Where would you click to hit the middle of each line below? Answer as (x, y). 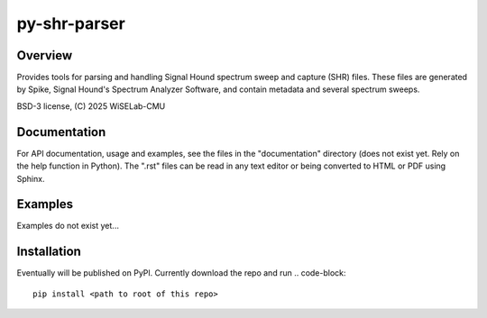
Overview (45, 55)
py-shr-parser (71, 23)
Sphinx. (31, 178)
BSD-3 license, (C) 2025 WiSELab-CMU (91, 106)
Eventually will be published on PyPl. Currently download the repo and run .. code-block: (181, 273)
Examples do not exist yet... (68, 226)
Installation (49, 252)
